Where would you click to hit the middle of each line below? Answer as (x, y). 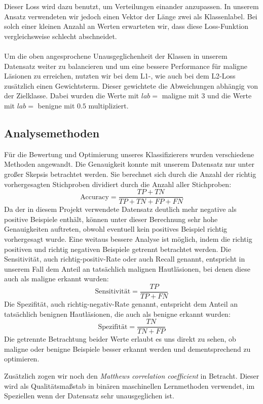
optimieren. (22, 359)
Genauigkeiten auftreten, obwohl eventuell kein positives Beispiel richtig (116, 229)
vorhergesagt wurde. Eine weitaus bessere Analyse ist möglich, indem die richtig (128, 238)
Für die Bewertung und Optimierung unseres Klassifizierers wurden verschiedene (129, 154)
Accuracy (95, 197)
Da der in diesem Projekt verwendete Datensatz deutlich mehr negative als (120, 209)
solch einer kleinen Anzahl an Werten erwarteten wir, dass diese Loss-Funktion (126, 26)
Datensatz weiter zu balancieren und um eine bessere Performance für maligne (126, 66)
